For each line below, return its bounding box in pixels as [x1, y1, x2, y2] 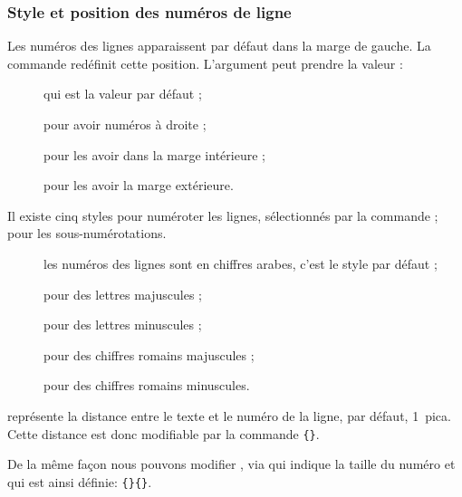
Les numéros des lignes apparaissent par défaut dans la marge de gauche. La [7, 36, 431, 55]
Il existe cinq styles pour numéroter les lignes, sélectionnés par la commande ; [7, 205, 438, 225]
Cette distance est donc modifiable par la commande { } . [7, 424, 320, 443]
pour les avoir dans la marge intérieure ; [43, 145, 265, 164]
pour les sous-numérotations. [7, 224, 167, 243]
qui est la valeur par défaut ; [43, 84, 202, 103]
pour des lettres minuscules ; [43, 315, 202, 334]
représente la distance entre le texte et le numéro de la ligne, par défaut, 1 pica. [7, 406, 451, 425]
